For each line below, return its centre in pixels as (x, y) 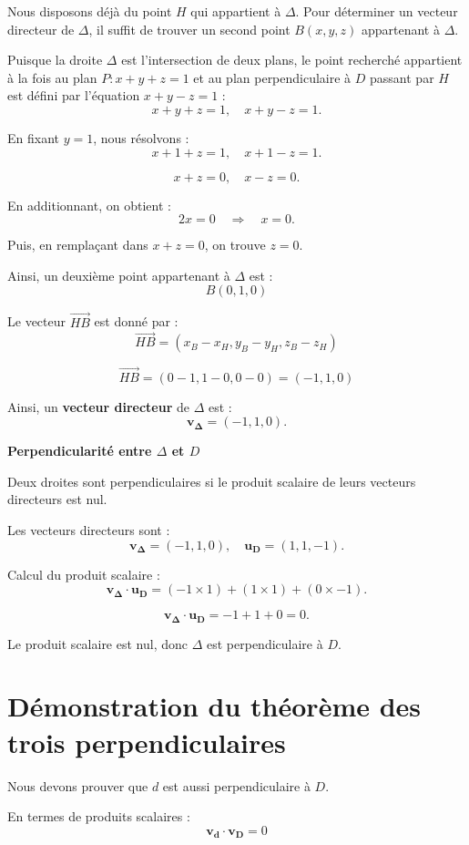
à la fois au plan (52, 77)
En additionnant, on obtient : (89, 205)
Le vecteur (36, 321)
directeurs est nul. (57, 499)
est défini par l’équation (74, 95)
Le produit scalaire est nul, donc (97, 643)
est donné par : (136, 321)
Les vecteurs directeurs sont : (89, 529)
